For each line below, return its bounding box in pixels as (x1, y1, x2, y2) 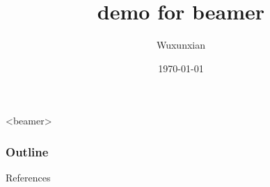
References (6, 170, 51, 185)
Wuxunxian (156, 38, 206, 52)
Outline (6, 143, 49, 160)
